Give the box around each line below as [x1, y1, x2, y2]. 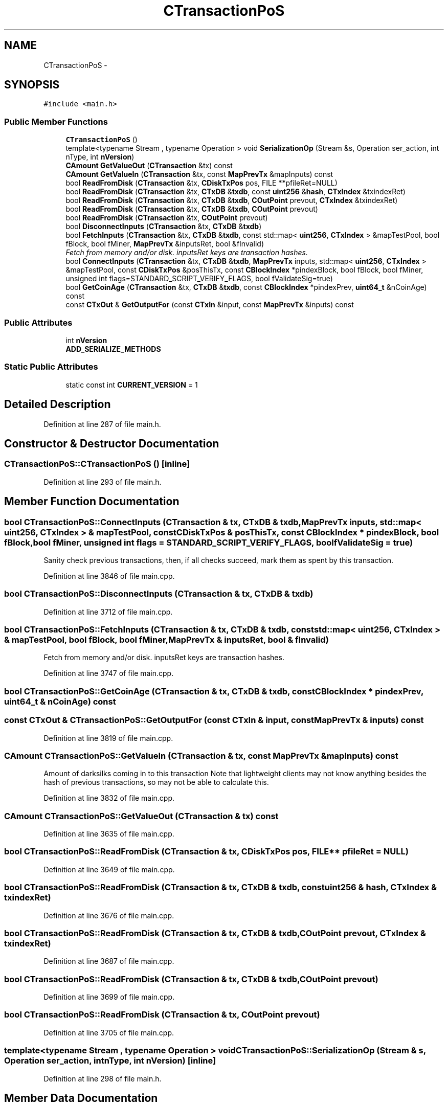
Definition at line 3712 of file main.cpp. [43, 607, 173, 616]
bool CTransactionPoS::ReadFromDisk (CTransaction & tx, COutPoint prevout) [4, 1009, 320, 1020]
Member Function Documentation [4, 495, 180, 508]
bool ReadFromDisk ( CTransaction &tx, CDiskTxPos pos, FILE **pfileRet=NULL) [65, 178, 338, 188]
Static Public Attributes [4, 362, 98, 372]
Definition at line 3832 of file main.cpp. [43, 794, 174, 803]
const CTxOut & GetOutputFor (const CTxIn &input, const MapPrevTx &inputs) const [65, 300, 354, 309]
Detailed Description [4, 398, 111, 411]
